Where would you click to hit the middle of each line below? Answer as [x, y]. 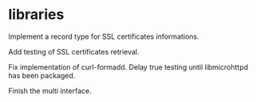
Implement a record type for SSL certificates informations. [104, 36]
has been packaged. [42, 75]
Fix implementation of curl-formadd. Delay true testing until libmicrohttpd [128, 67]
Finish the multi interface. [50, 91]
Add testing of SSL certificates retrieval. [74, 51]
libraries [36, 15]
